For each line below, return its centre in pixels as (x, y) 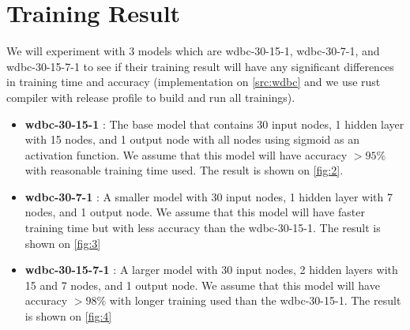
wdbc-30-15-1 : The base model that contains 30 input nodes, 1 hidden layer (214, 124)
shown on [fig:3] (63, 243)
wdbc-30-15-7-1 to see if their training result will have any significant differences (200, 66)
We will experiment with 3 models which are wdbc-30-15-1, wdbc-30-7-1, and (193, 51)
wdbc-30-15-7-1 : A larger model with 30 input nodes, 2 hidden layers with (211, 270)
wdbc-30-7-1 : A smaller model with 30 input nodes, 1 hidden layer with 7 (209, 196)
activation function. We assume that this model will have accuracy (186, 154)
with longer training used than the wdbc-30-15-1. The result (255, 300)
